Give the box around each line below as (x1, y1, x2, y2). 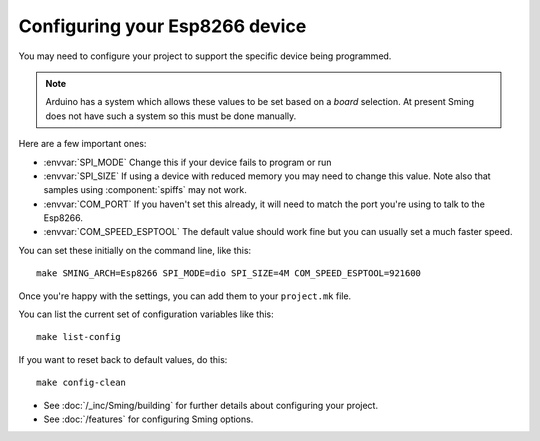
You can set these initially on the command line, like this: (18, 244, 252, 256)
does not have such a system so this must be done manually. (45, 110, 297, 122)
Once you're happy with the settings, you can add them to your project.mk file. (18, 290, 352, 302)
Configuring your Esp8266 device (18, 15, 307, 37)
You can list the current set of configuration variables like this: (18, 308, 274, 320)
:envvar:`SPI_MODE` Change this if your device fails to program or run (43, 156, 332, 168)
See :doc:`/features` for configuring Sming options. (43, 413, 254, 425)
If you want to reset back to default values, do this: (18, 353, 228, 365)
